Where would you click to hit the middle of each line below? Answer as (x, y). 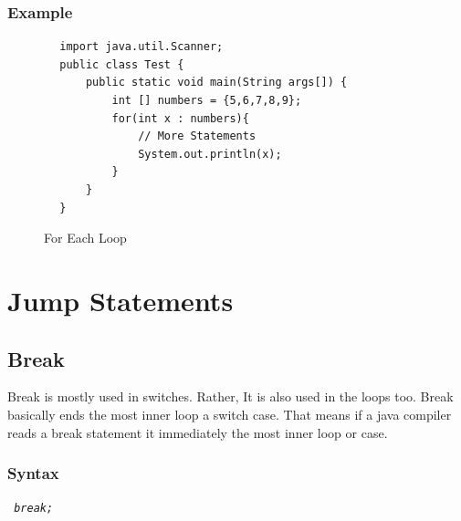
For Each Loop (85, 238)
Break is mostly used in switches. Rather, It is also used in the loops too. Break (230, 396)
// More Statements (197, 136)
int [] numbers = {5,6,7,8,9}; (207, 100)
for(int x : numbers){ (180, 118)
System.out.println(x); (210, 154)
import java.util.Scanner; (141, 47)
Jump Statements (120, 300)
